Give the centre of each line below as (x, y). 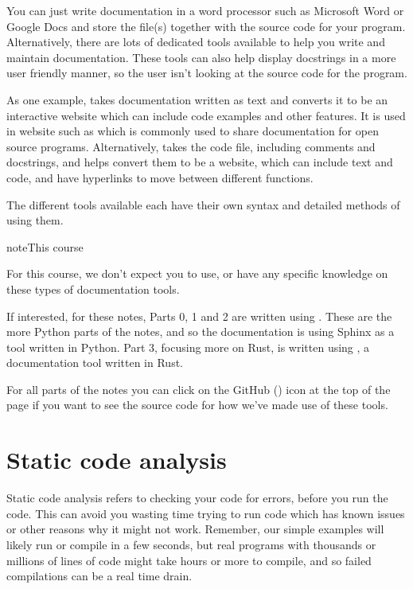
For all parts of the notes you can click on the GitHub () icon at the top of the (199, 389)
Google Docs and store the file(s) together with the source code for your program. (206, 26)
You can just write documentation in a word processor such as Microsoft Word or (205, 10)
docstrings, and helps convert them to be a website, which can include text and (200, 162)
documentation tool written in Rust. (95, 363)
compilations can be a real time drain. (99, 576)
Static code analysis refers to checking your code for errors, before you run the (197, 498)
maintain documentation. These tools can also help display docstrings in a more (201, 57)
